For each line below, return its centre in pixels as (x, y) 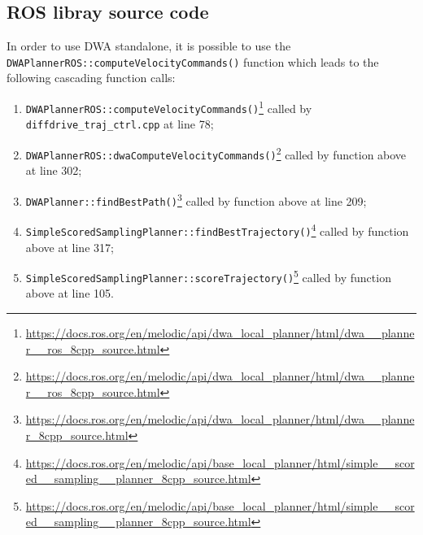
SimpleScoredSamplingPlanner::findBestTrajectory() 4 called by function (217, 230)
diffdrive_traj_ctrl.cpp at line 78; (120, 124)
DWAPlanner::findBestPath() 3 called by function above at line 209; (196, 199)
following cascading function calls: (91, 78)
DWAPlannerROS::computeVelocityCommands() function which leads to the (193, 61)
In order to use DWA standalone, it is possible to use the (149, 46)
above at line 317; (70, 247)
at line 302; (54, 170)
